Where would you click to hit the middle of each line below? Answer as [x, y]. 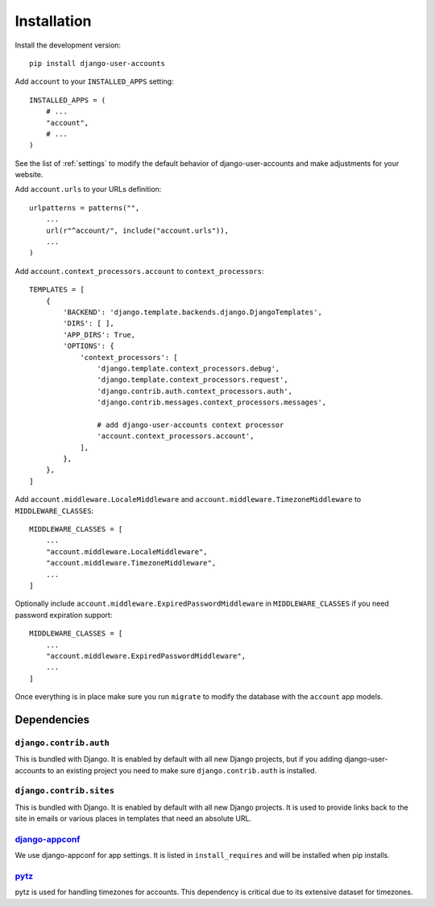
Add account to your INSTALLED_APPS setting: [94, 81]
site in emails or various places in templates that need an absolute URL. [133, 818]
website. [29, 175]
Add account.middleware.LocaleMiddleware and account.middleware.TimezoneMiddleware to [188, 499]
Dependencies [52, 720]
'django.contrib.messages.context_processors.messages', [212, 402]
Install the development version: [68, 45]
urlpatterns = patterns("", [85, 208]
